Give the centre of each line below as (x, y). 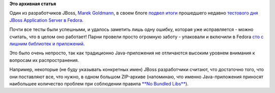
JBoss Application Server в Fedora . (46, 20)
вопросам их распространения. (44, 60)
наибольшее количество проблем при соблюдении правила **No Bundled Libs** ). (99, 83)
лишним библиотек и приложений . (47, 44)
